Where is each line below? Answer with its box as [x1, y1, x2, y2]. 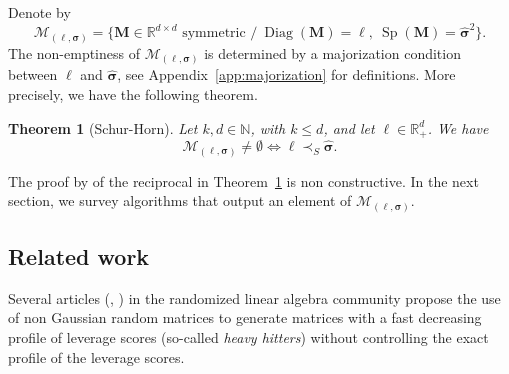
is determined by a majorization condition [204, 42, 461, 63]
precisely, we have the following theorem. [8, 83, 258, 104]
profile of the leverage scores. [8, 346, 185, 367]
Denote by [8, 2, 71, 22]
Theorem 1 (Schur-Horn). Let [8, 117, 198, 138]
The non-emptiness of [8, 42, 140, 63]
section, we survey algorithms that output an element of [8, 190, 352, 211]
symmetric [182, 26, 246, 41]
